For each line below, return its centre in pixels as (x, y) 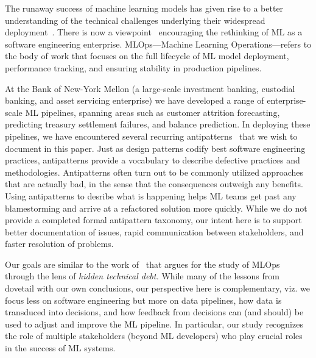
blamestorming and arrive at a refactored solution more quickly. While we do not (156, 208)
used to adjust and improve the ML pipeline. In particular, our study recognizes (154, 324)
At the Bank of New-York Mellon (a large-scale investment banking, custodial (150, 88)
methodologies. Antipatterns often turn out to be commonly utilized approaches (154, 172)
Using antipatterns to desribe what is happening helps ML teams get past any (151, 195)
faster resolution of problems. (59, 244)
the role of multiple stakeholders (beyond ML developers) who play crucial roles (154, 336)
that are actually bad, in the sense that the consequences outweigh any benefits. (154, 184)
